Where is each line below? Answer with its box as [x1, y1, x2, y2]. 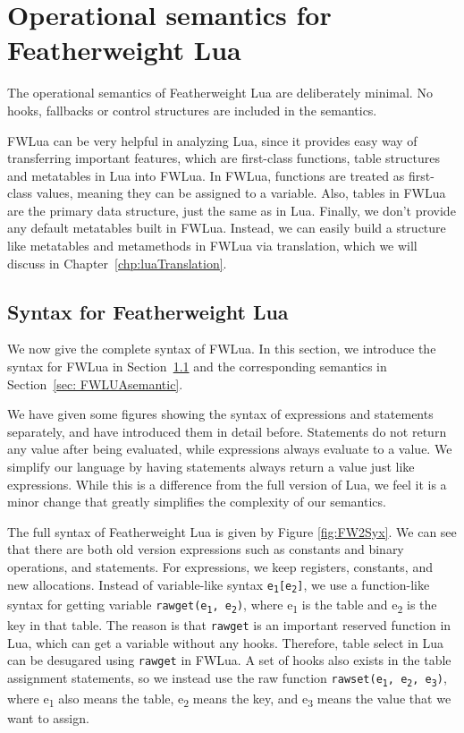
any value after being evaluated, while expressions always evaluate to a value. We [7, 439, 452, 458]
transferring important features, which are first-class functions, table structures [7, 149, 440, 167]
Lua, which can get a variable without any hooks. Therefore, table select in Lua [7, 633, 443, 652]
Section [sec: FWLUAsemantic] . [7, 374, 183, 393]
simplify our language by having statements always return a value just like [7, 457, 415, 476]
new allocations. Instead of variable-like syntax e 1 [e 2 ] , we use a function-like [7, 575, 430, 595]
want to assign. [7, 708, 89, 727]
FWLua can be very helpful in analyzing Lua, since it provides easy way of [7, 131, 418, 149]
